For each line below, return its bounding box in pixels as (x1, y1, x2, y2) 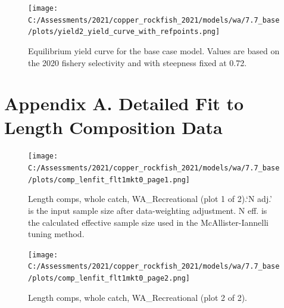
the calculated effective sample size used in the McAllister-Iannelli (28, 216, 269, 228)
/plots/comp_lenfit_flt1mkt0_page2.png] (28, 274, 191, 283)
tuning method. (28, 228, 85, 240)
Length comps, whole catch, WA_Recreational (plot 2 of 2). (28, 291, 247, 303)
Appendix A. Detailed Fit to (4, 91, 244, 116)
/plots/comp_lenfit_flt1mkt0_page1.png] (28, 175, 191, 184)
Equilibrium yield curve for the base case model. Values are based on (28, 44, 280, 57)
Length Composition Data (4, 114, 223, 139)
